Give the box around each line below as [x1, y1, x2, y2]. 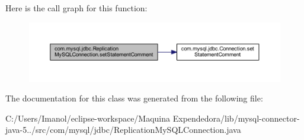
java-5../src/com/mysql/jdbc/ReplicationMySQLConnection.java [5, 123, 241, 136]
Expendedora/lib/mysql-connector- [172, 112, 300, 124]
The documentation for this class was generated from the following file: [5, 92, 263, 104]
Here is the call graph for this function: [5, 2, 148, 14]
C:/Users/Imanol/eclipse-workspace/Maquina [5, 112, 171, 124]
